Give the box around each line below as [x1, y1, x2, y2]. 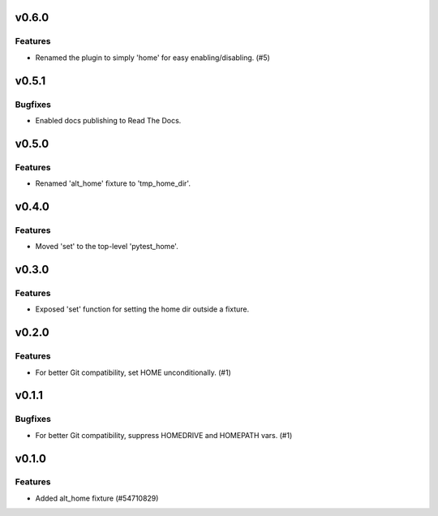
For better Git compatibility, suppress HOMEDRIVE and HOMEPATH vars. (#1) [35, 430, 293, 440]
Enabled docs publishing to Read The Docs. [35, 115, 182, 125]
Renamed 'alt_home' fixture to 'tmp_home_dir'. [35, 178, 191, 188]
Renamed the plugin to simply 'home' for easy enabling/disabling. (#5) [35, 53, 271, 62]
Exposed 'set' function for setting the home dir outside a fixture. [35, 304, 250, 314]
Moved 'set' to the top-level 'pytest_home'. [35, 242, 178, 252]
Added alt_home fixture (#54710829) [35, 493, 159, 503]
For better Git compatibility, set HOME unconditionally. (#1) [35, 368, 231, 377]
